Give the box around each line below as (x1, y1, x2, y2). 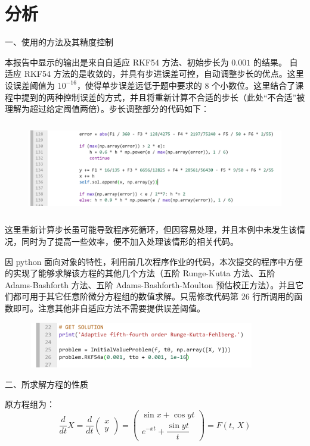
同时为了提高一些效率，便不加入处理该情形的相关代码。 (21, 235, 238, 248)
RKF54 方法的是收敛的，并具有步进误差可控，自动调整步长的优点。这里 (24, 67, 304, 80)
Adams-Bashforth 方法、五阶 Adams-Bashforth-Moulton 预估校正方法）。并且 (5, 278, 296, 291)
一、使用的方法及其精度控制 (5, 36, 113, 48)
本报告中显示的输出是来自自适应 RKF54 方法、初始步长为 (5, 55, 229, 68)
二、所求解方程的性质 (5, 378, 88, 390)
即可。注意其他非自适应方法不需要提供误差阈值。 (13, 302, 205, 314)
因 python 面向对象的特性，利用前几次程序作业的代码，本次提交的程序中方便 (5, 255, 303, 267)
